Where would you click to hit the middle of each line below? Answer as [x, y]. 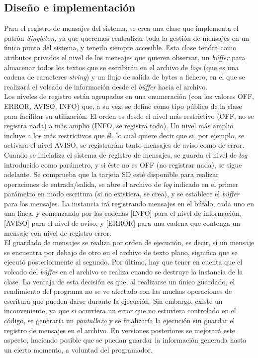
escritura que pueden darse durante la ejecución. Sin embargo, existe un [113, 301]
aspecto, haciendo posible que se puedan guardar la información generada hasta [125, 340]
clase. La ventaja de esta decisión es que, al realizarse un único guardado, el [120, 281]
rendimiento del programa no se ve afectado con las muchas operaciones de [118, 291]
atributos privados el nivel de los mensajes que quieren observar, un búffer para [125, 57]
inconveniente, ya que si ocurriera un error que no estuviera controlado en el [120, 311]
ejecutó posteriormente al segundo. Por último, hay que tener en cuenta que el [123, 262]
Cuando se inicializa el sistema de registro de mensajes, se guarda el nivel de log [126, 154]
